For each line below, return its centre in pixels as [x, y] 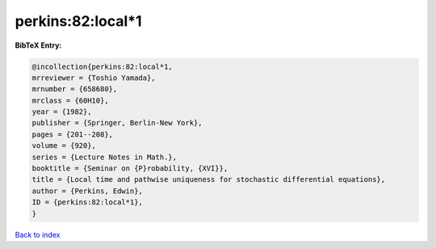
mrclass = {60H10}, [70, 100]
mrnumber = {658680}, [75, 89]
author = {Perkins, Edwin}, [87, 191]
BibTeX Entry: [38, 45]
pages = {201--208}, [72, 134]
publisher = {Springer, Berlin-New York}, [117, 123]
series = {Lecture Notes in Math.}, [105, 157]
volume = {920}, [64, 146]
